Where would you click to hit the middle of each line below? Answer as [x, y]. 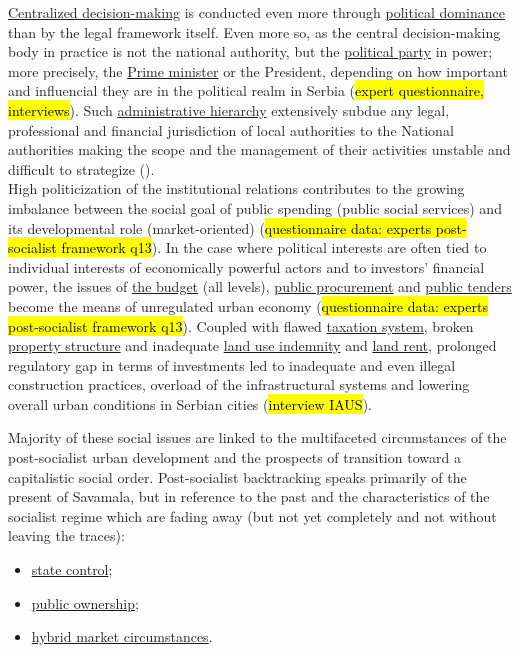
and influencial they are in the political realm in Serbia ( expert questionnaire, [246, 90]
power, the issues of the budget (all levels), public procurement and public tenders [260, 286]
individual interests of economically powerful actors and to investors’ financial [246, 266]
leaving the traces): [66, 535]
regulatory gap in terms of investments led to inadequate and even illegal [232, 364]
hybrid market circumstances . [122, 636]
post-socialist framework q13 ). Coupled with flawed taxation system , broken [241, 325]
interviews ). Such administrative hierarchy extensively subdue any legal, [229, 109]
